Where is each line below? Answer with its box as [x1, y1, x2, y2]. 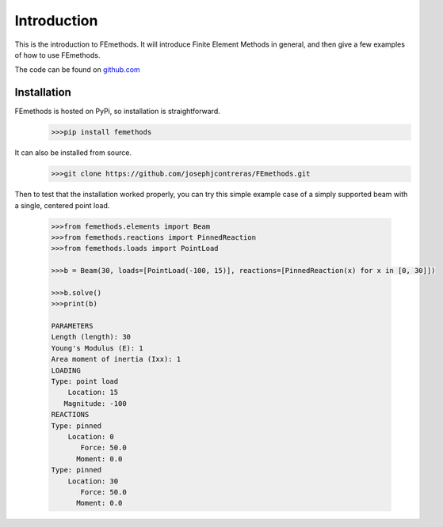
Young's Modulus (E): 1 [51, 343, 144, 352]
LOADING [51, 366, 81, 375]
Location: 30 [67, 476, 119, 486]
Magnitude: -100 [63, 399, 127, 408]
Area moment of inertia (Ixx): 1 [51, 354, 181, 364]
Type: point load [51, 377, 119, 386]
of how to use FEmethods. [14, 50, 101, 59]
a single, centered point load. [14, 200, 110, 210]
